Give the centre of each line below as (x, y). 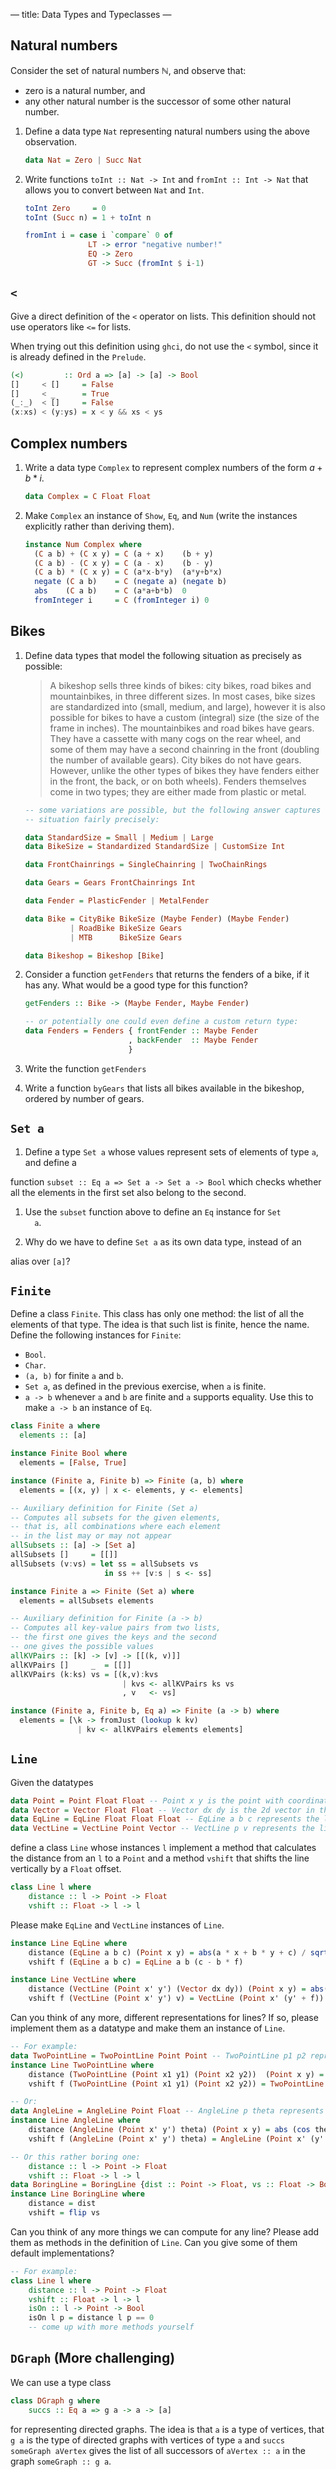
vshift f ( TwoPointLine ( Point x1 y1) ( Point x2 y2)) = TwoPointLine (176, 2084)
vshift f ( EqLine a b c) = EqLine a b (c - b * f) (136, 1962)
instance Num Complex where (83, 544)
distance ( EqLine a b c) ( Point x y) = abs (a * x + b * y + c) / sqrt (178, 1952)
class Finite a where (55, 1426)
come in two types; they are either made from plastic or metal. (178, 791)
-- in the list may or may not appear (91, 1536)
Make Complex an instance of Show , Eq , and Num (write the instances (161, 515)
